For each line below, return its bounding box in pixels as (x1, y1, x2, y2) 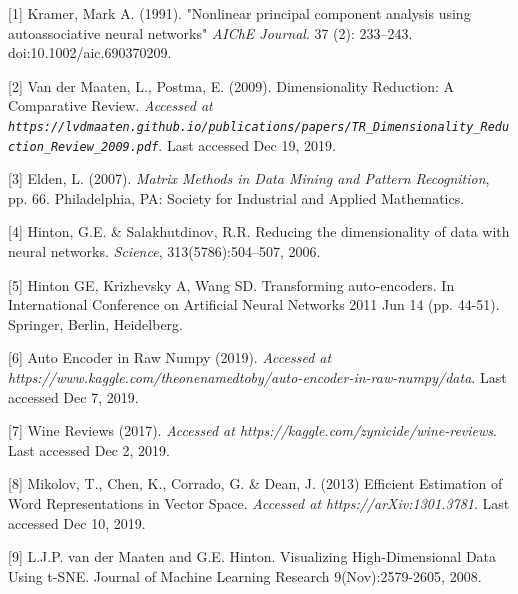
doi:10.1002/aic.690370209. (8, 42, 172, 63)
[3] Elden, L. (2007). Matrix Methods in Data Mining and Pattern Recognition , (8, 168, 490, 189)
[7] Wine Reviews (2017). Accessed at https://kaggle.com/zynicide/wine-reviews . (8, 420, 497, 441)
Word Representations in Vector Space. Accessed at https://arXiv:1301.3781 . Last (8, 493, 510, 513)
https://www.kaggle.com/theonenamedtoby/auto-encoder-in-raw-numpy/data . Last (8, 367, 507, 388)
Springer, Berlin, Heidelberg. (8, 313, 183, 334)
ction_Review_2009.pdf (8, 139, 159, 154)
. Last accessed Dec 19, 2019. (158, 134, 336, 155)
